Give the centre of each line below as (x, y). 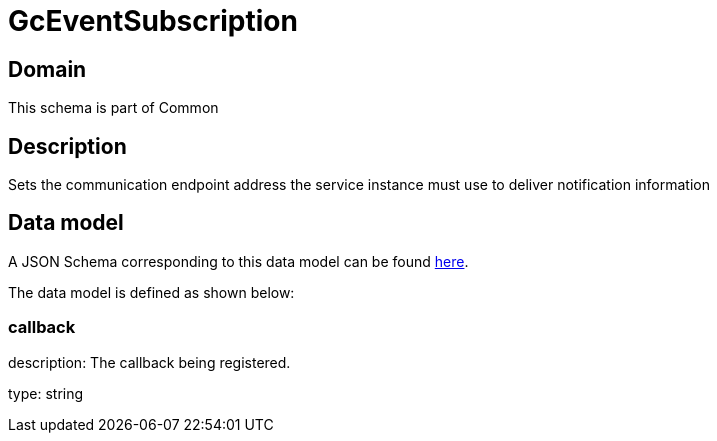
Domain (47, 69)
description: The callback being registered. (149, 362)
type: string (46, 393)
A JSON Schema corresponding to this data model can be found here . (238, 261)
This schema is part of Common (113, 108)
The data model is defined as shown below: (151, 292)
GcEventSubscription (153, 21)
